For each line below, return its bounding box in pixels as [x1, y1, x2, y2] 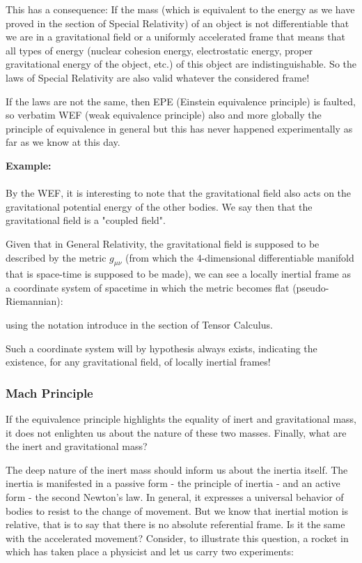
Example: [6, 158, 52, 172]
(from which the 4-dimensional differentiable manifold [125, 250, 354, 264]
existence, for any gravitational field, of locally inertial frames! [6, 354, 271, 369]
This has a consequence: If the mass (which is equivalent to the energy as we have [6, 2, 355, 16]
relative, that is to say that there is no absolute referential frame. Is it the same [6, 517, 345, 532]
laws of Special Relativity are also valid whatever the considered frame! [6, 70, 310, 84]
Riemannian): [6, 294, 63, 308]
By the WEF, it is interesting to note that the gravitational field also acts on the [6, 186, 352, 200]
